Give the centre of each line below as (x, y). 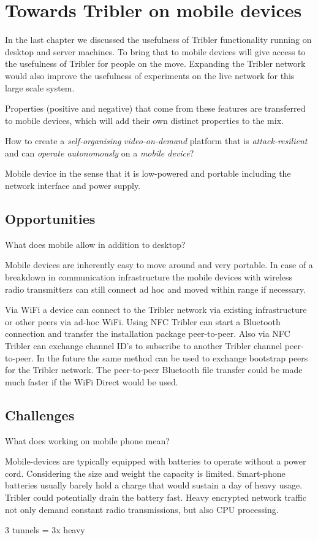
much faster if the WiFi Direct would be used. (92, 381)
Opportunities (50, 219)
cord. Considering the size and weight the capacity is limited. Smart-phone (145, 473)
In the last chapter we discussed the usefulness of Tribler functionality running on (158, 40)
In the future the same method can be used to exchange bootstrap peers (172, 357)
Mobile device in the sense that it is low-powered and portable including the (148, 173)
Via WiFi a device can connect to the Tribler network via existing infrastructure (156, 310)
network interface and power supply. (73, 186)
